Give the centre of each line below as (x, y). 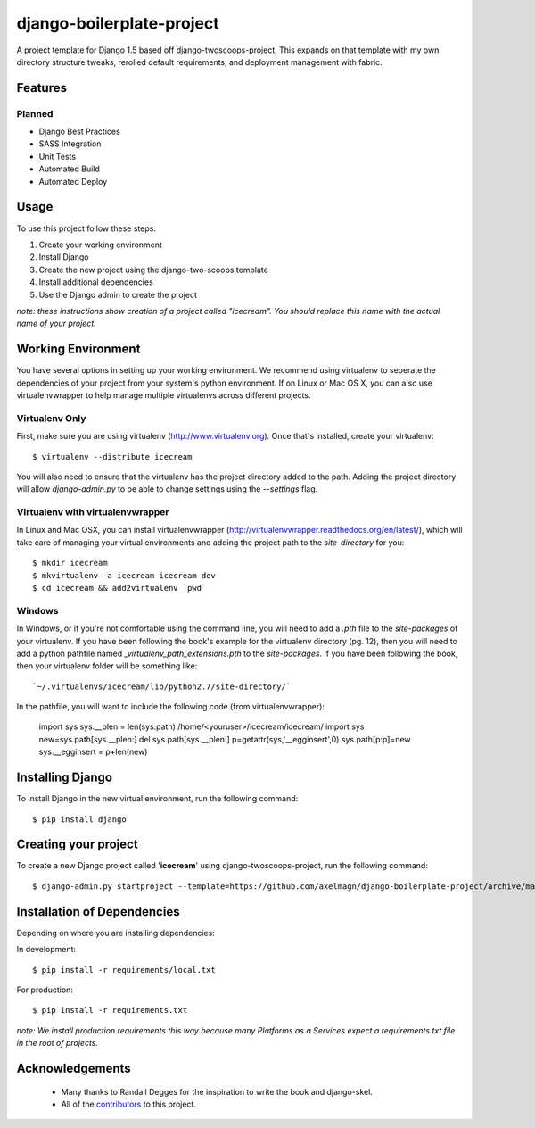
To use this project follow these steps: (86, 228)
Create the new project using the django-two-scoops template (154, 270)
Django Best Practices (79, 132)
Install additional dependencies (96, 282)
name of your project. (57, 323)
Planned (35, 113)
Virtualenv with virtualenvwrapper (93, 512)
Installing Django (65, 778)
